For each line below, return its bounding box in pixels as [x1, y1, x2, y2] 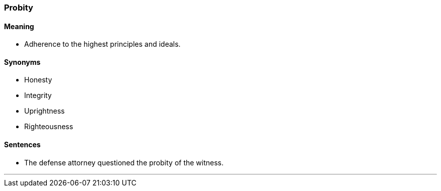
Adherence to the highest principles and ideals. [24, 40, 181, 49]
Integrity [24, 91, 52, 100]
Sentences [4, 140, 41, 149]
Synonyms [4, 57, 41, 66]
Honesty [24, 75, 52, 84]
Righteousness [24, 122, 73, 131]
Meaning [4, 22, 34, 31]
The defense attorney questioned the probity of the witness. [24, 158, 224, 167]
